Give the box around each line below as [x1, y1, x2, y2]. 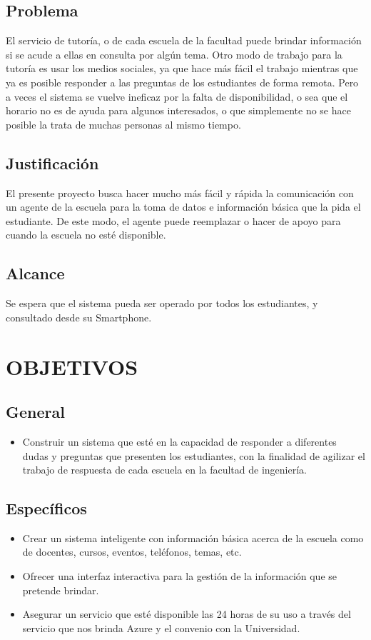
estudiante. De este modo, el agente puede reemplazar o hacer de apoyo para [6, 213, 341, 228]
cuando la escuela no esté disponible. [6, 227, 166, 242]
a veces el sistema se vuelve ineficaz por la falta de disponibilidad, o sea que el [6, 89, 348, 104]
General [6, 401, 65, 423]
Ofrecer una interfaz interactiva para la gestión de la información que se [22, 569, 337, 584]
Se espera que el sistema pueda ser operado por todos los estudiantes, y [6, 296, 318, 311]
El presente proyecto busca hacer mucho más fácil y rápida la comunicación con [6, 185, 354, 200]
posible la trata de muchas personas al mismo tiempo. [6, 116, 241, 131]
